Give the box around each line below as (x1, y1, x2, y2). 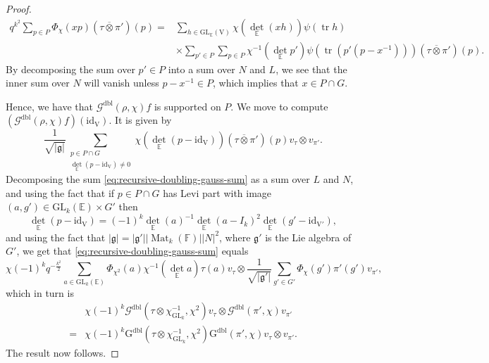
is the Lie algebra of (265, 229, 352, 244)
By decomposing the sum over (6, 61, 135, 76)
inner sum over (6, 75, 70, 90)
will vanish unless (84, 75, 159, 90)
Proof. (6, 1, 32, 15)
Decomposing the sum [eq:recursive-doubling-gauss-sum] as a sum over (6, 172, 310, 186)
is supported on (154, 98, 221, 113)
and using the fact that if (6, 185, 115, 200)
